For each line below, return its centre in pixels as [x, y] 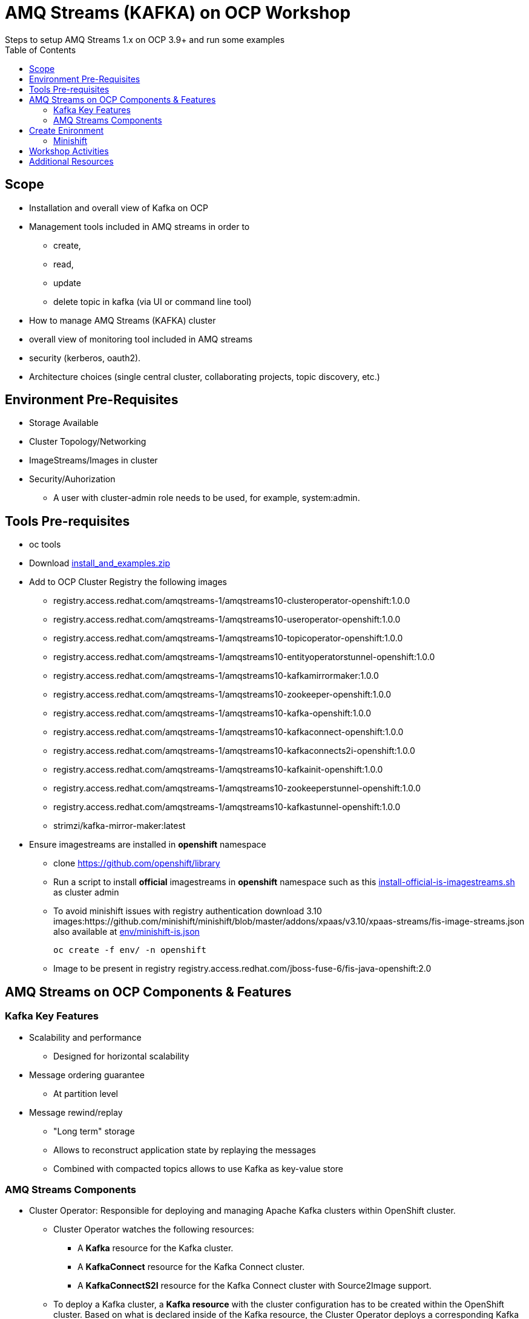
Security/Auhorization [72, 479]
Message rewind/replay [76, 1112]
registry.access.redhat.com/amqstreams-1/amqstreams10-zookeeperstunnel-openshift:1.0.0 [237, 788]
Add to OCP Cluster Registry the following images [128, 582]
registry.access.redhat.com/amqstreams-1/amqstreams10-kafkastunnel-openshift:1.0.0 [227, 807]
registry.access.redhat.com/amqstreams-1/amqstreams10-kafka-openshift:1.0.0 [212, 713]
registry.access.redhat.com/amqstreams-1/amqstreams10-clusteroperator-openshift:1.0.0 [232, 601]
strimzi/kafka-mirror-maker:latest [120, 826]
